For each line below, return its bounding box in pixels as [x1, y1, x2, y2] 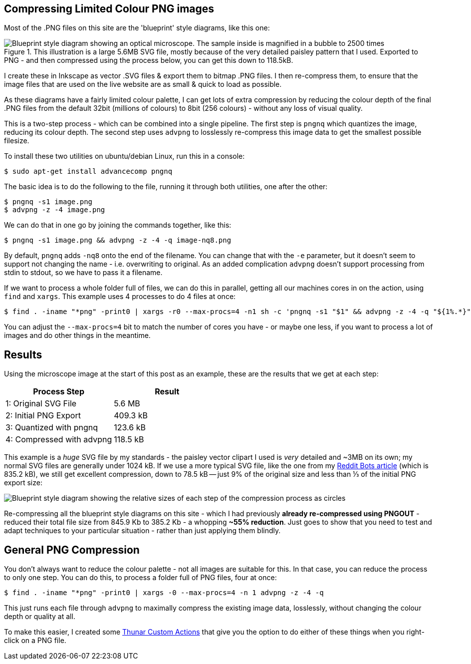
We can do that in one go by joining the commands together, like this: [4, 221, 232, 230]
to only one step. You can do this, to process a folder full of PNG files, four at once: [4, 573, 277, 582]
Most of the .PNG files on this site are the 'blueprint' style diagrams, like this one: [4, 23, 270, 32]
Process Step [33, 386, 84, 397]
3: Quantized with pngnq [5, 422, 98, 433]
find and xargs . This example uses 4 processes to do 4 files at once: [4, 292, 236, 301]
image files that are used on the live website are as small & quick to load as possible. [4, 80, 282, 89]
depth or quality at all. [4, 612, 75, 621]
